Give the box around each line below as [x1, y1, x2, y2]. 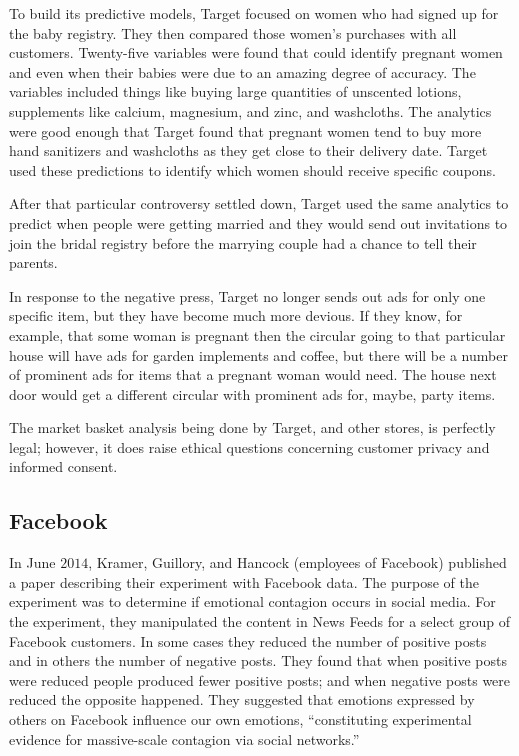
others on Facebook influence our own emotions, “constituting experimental [9, 709, 472, 730]
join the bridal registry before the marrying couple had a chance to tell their [9, 232, 477, 253]
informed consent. [9, 456, 118, 477]
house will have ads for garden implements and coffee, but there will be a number [9, 344, 508, 365]
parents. [9, 252, 58, 273]
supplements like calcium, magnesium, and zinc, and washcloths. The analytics [9, 100, 492, 121]
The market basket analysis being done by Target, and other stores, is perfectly [9, 417, 496, 438]
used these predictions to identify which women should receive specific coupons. [9, 159, 497, 180]
